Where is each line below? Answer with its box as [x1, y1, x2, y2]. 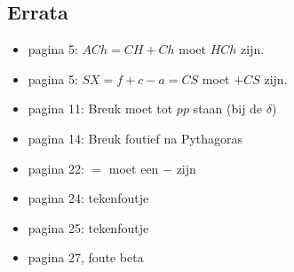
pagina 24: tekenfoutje [28, 189, 149, 207]
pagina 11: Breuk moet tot [28, 99, 173, 118]
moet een [108, 159, 159, 177]
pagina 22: [28, 159, 84, 177]
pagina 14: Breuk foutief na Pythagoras [28, 128, 243, 147]
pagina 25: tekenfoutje [28, 218, 149, 237]
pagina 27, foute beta [28, 248, 144, 267]
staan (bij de [193, 99, 263, 118]
